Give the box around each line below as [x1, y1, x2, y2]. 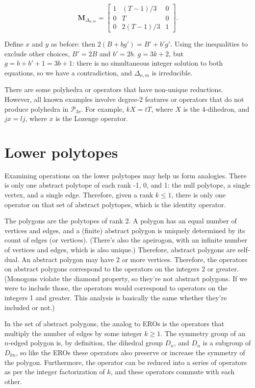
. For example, [81, 103, 124, 114]
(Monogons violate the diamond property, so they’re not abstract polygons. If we [4, 273, 248, 283]
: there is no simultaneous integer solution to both [72, 58, 223, 68]
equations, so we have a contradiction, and [4, 67, 132, 77]
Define [4, 39, 24, 49]
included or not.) [4, 302, 55, 312]
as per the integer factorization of [4, 366, 105, 377]
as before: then [51, 39, 96, 49]
